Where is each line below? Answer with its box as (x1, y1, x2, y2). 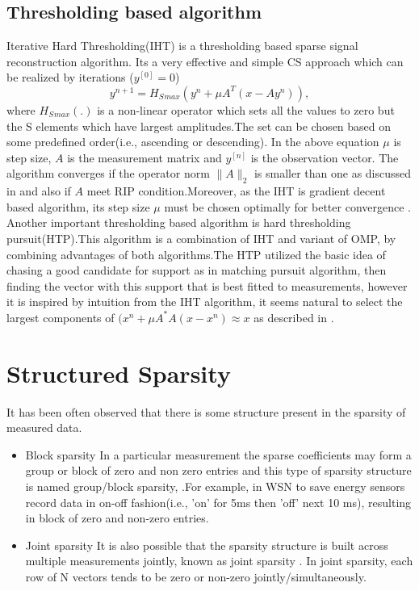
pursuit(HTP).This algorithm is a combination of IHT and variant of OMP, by (6, 229, 396, 246)
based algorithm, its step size (6, 198, 150, 215)
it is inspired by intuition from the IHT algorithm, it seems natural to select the (6, 293, 403, 310)
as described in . (253, 308, 334, 325)
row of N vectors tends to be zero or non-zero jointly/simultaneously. (25, 568, 367, 585)
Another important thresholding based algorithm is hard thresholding (6, 214, 351, 231)
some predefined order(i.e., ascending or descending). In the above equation (6, 133, 379, 150)
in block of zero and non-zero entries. (25, 509, 209, 526)
